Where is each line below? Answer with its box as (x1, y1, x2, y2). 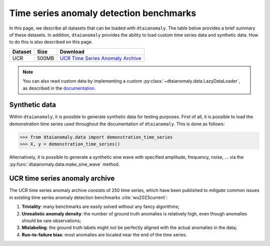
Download (59, 48, 85, 55)
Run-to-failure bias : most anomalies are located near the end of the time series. (21, 231, 187, 237)
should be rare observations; (21, 218, 81, 224)
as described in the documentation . (22, 85, 96, 91)
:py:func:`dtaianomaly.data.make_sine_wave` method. (9, 161, 120, 167)
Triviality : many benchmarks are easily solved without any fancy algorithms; (21, 203, 179, 210)
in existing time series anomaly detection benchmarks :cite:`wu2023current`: (9, 194, 167, 200)
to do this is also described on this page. (9, 39, 93, 45)
